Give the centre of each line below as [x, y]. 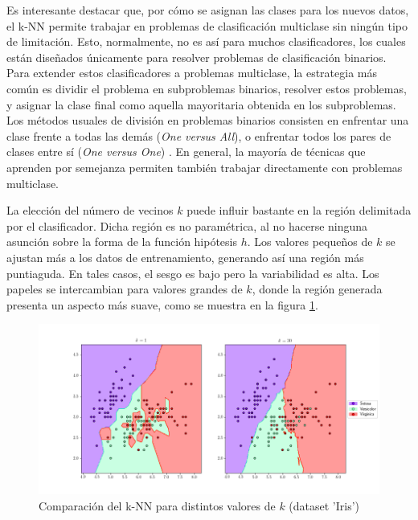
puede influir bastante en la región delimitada [299, 210]
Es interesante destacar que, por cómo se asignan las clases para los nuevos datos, [208, 10]
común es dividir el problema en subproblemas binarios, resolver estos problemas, [207, 88]
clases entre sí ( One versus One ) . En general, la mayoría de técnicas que [186, 151]
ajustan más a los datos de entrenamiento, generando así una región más [185, 257]
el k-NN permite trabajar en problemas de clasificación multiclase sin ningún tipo [207, 25]
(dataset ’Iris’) [324, 505]
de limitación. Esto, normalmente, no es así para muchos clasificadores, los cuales [206, 41]
